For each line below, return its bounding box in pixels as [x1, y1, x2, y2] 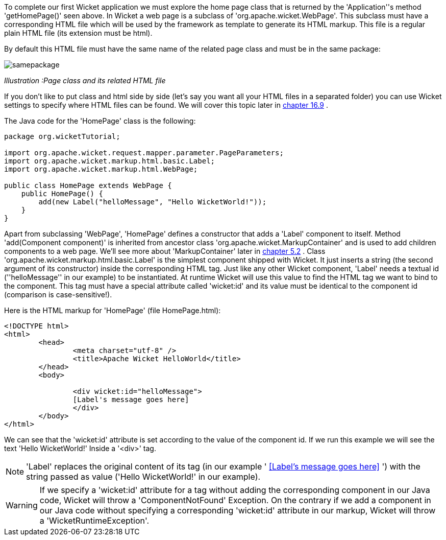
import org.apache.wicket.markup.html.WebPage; [4, 165, 198, 173]
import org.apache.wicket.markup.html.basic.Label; [4, 157, 215, 165]
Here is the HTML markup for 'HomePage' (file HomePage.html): [4, 306, 221, 315]
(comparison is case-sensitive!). [4, 290, 112, 299]
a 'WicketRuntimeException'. [39, 515, 150, 526]
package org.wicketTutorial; [4, 132, 120, 140]
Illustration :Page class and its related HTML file [4, 76, 166, 85]
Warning [6, 500, 38, 510]
